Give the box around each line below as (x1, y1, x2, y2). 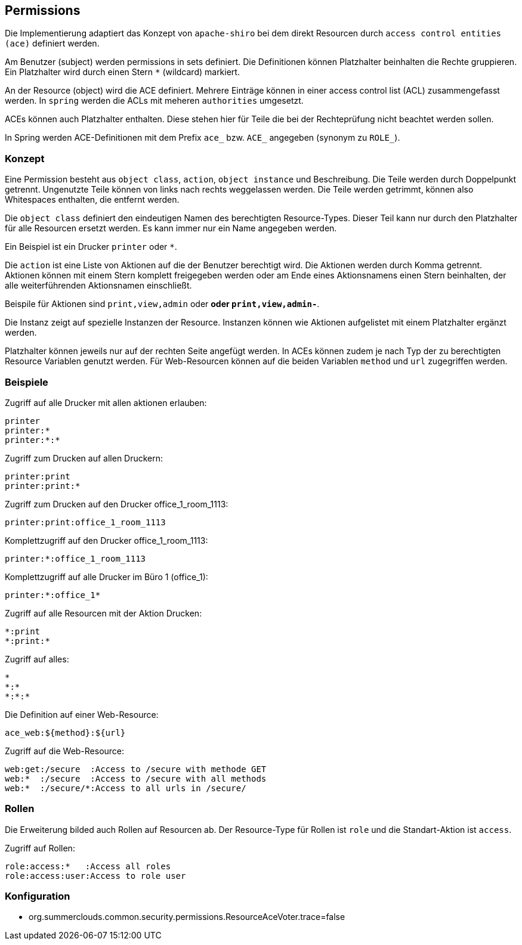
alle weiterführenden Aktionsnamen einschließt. (5, 280, 192, 291)
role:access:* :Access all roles (5, 861, 171, 871)
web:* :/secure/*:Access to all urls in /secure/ (5, 783, 246, 793)
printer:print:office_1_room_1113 (5, 517, 166, 527)
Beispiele (5, 376, 48, 388)
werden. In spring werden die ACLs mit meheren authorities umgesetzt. (5, 95, 304, 106)
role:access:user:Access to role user (5, 870, 186, 881)
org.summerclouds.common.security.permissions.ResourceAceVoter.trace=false (29, 912, 345, 922)
